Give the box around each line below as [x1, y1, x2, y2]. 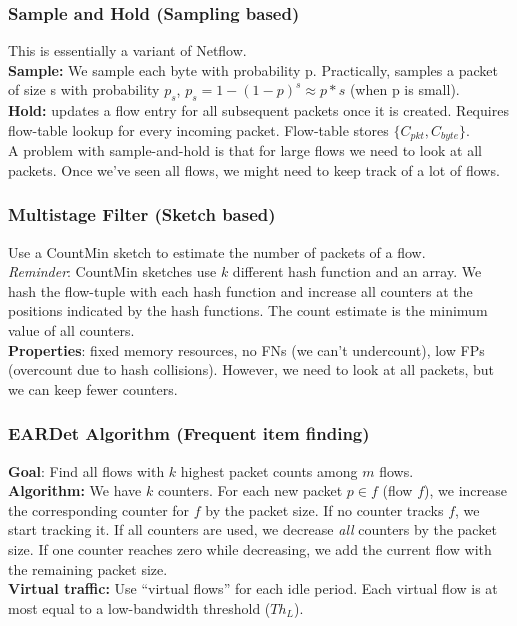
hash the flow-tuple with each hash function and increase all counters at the [8, 280, 473, 301]
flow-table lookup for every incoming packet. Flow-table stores [8, 119, 389, 140]
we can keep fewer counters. [8, 378, 178, 399]
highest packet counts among [180, 460, 358, 481]
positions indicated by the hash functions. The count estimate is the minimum [8, 300, 488, 321]
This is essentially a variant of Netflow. [8, 40, 247, 61]
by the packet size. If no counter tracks [205, 499, 444, 520]
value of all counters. [8, 320, 135, 341]
